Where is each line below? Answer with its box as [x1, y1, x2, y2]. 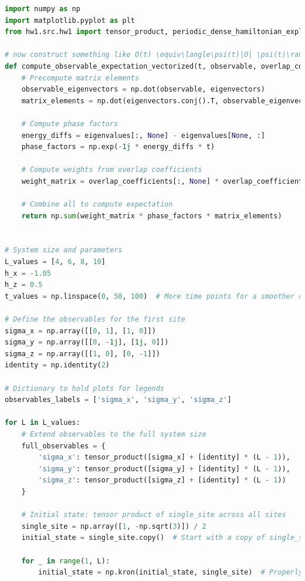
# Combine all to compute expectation [21, 200, 173, 209]
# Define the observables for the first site [5, 315, 185, 324]
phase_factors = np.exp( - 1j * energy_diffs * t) [21, 143, 215, 151]
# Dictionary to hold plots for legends [5, 384, 165, 393]
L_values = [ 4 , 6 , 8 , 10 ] [5, 258, 106, 266]
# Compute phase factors [21, 119, 118, 128]
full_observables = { [21, 441, 106, 450]
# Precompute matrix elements [21, 73, 140, 82]
